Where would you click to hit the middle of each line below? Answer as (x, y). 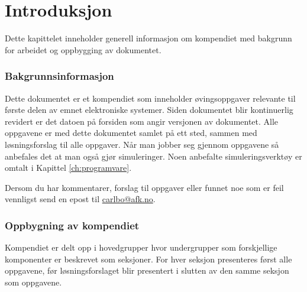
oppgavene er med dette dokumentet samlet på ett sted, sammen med (131, 133)
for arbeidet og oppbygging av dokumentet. (83, 49)
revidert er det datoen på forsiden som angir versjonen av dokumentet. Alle (142, 121)
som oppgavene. (33, 282)
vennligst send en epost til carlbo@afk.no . (80, 199)
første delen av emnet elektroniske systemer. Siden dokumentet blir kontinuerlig (149, 110)
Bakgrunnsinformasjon (59, 76)
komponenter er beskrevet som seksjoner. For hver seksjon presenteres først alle (148, 259)
